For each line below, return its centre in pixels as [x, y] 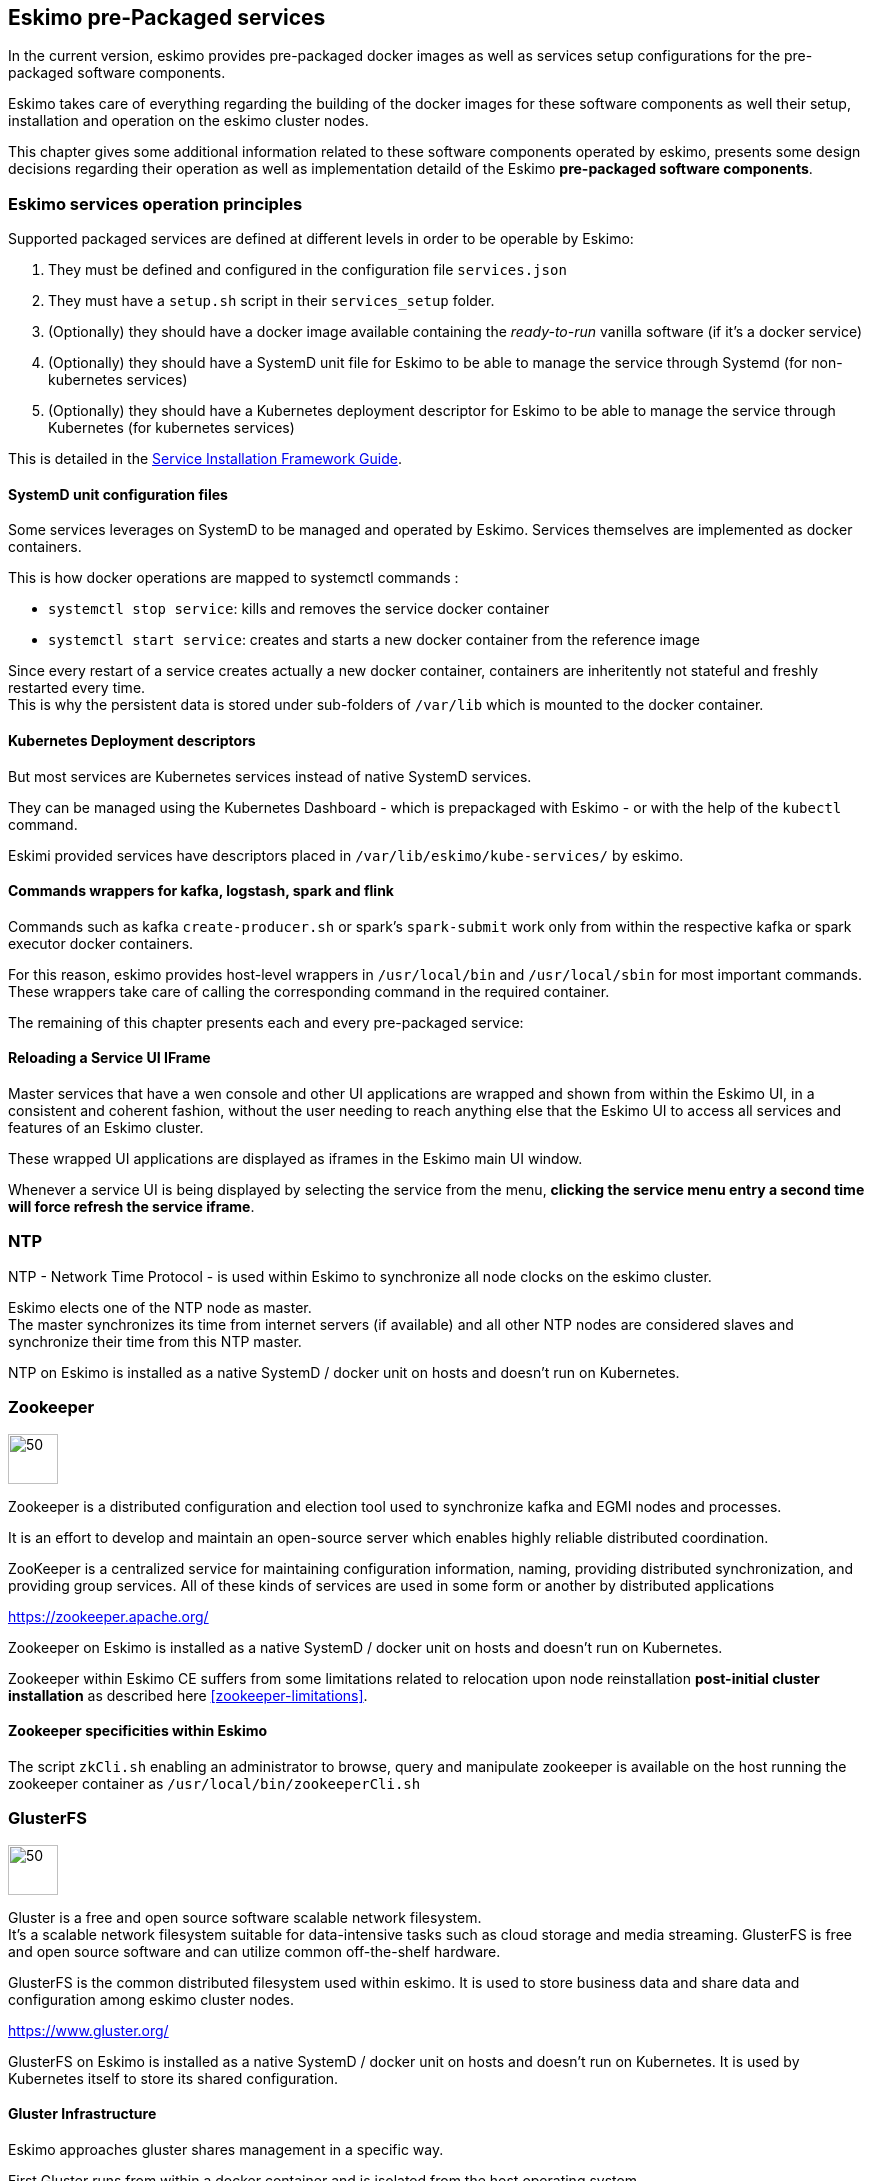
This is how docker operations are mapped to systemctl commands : [233, 578]
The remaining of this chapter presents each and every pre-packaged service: [266, 1022]
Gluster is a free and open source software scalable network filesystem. [245, 1917]
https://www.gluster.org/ [88, 2030]
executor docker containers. [101, 943]
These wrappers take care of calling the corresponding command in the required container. [309, 991]
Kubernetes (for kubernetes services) [171, 428]
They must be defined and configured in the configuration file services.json [307, 270]
